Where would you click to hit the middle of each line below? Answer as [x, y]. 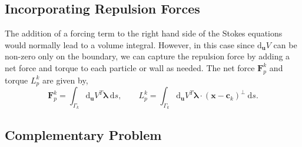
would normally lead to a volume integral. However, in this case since [130, 44]
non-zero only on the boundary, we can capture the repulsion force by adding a [147, 56]
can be [285, 44]
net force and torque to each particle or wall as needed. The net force [130, 67]
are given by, [65, 80]
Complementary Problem [83, 134]
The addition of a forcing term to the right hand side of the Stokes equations [144, 33]
